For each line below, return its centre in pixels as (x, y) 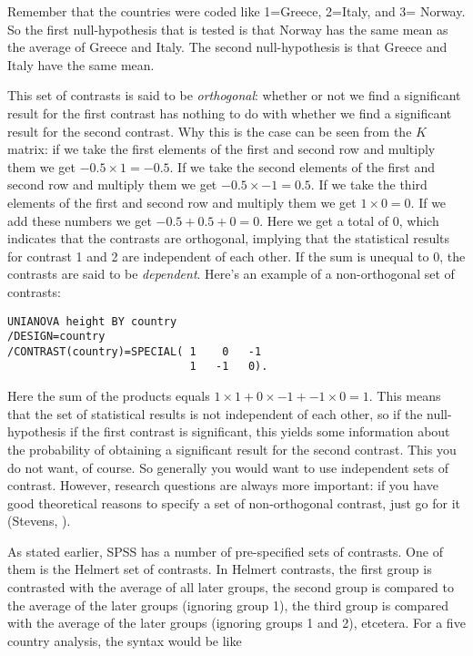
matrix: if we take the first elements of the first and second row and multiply (221, 149)
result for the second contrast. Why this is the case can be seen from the (210, 131)
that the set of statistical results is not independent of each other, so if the (215, 413)
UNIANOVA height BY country (92, 321)
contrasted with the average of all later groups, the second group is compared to (231, 587)
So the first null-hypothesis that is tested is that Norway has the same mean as (228, 29)
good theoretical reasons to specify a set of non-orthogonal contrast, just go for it (234, 502)
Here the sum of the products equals (109, 396)
